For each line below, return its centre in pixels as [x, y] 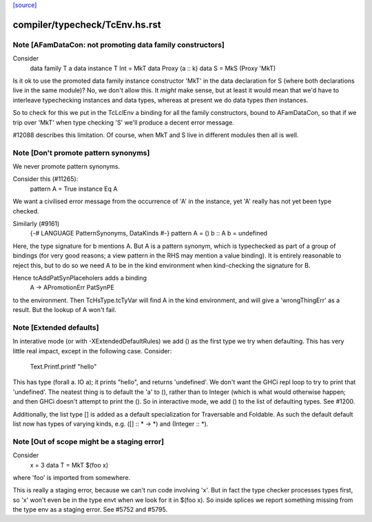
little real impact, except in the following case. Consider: [92, 351]
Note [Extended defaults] [56, 327]
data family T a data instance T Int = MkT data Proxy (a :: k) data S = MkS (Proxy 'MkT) [153, 68]
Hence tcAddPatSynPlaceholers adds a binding [80, 278]
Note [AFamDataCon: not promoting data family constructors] [119, 45]
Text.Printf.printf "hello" [63, 367]
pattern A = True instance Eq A [74, 189]
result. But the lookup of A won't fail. [64, 310]
